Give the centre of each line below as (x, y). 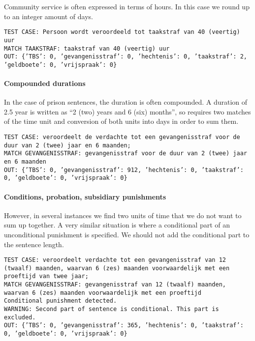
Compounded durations (45, 83)
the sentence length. (34, 244)
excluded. (20, 317)
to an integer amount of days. (48, 16)
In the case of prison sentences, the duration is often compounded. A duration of (126, 102)
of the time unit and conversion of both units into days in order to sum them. (121, 121)
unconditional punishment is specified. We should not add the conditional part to (127, 234)
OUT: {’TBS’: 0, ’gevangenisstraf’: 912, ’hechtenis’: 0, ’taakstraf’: (124, 170)
